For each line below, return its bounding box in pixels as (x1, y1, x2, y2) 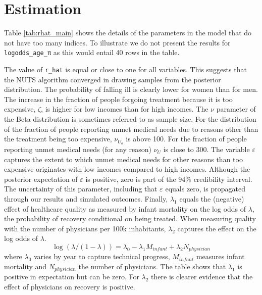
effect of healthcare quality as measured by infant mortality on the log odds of (4, 203, 246, 214)
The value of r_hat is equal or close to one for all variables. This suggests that (4, 64, 247, 74)
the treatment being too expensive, (4, 133, 112, 144)
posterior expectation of (4, 173, 78, 184)
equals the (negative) (179, 193, 244, 204)
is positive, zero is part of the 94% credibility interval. (85, 173, 252, 184)
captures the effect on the (177, 223, 256, 233)
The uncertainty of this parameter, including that (4, 183, 158, 194)
